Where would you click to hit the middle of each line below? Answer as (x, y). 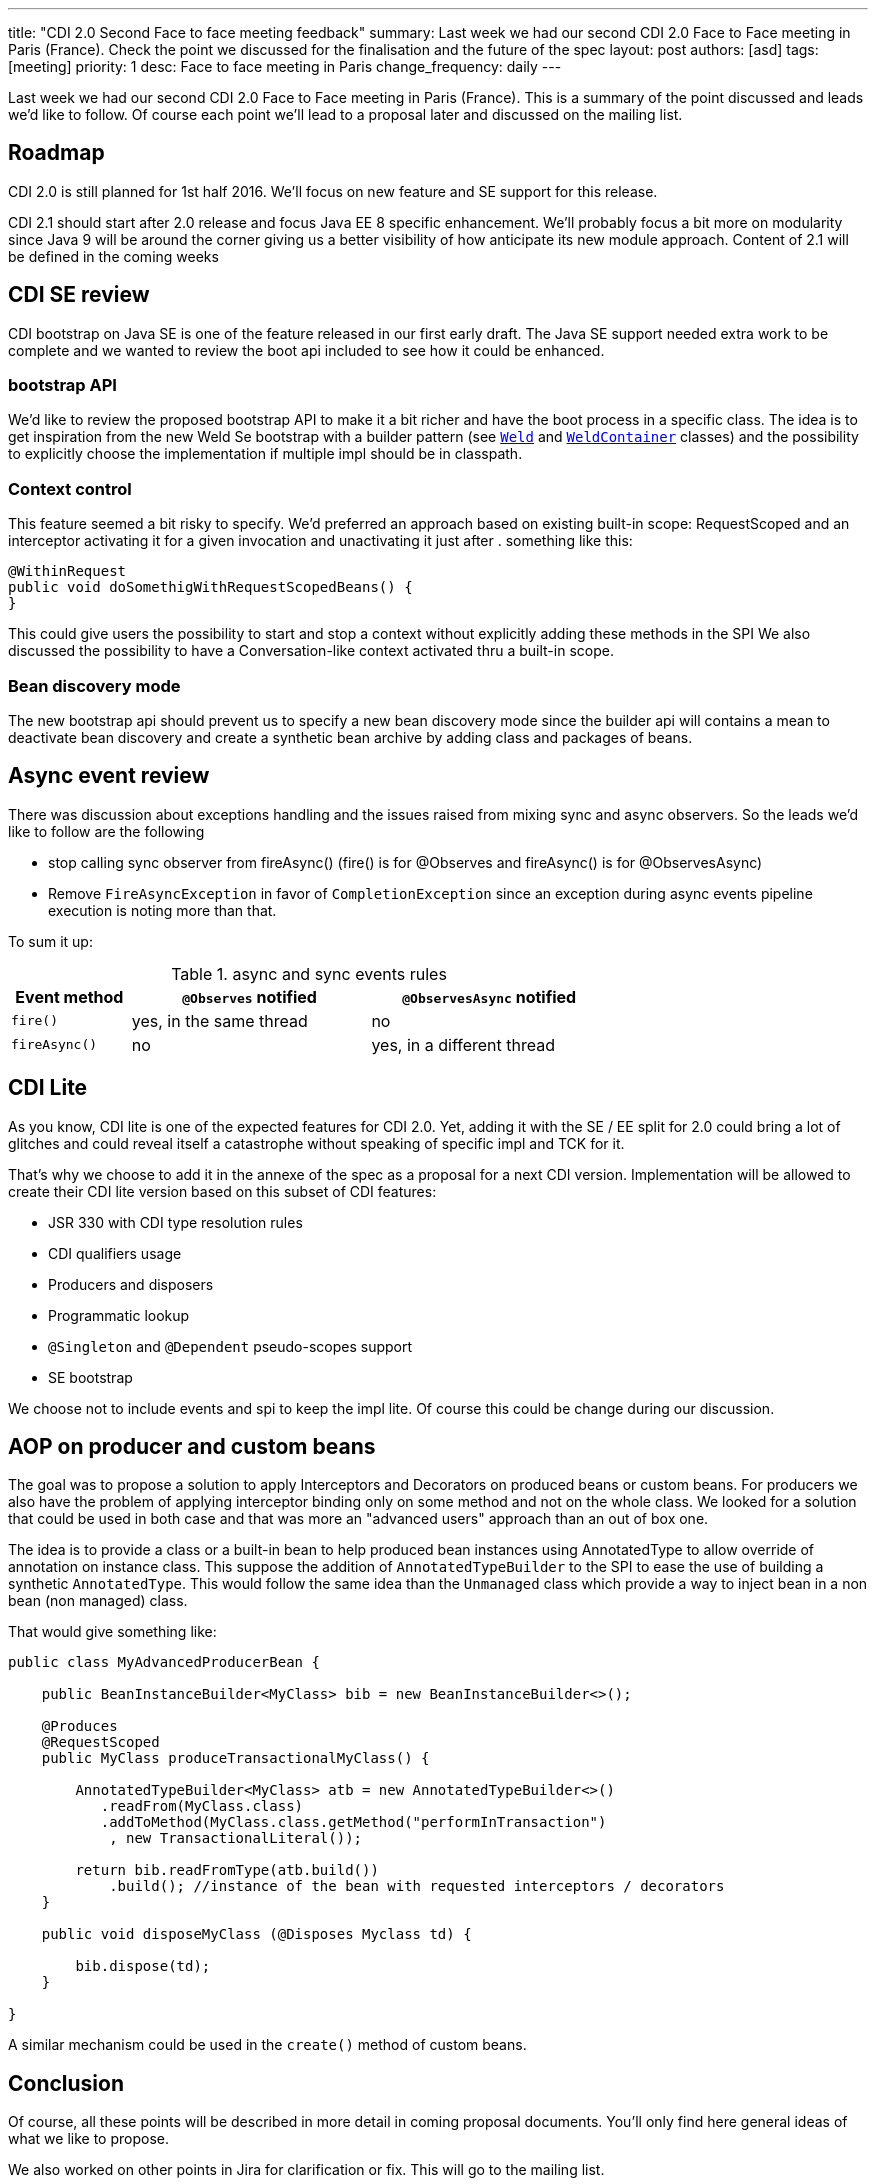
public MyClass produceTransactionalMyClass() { (235, 1758)
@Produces (79, 1726)
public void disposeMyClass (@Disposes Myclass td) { (256, 1934)
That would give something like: (112, 1632)
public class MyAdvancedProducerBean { (164, 1662)
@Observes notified (249, 996)
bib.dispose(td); (143, 1966)
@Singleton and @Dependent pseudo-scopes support (230, 1346)
